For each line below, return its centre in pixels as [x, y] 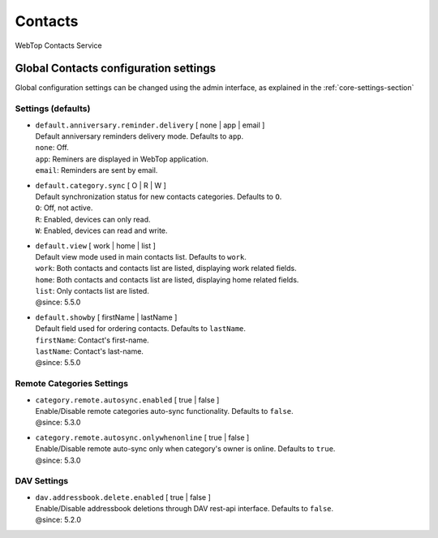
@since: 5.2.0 [58, 520]
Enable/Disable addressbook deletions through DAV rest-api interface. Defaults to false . [185, 509]
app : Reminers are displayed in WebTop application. [122, 159]
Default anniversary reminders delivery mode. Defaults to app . [140, 136]
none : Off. [52, 148]
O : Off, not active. [64, 208]
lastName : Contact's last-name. [89, 351]
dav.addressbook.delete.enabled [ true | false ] [123, 497]
